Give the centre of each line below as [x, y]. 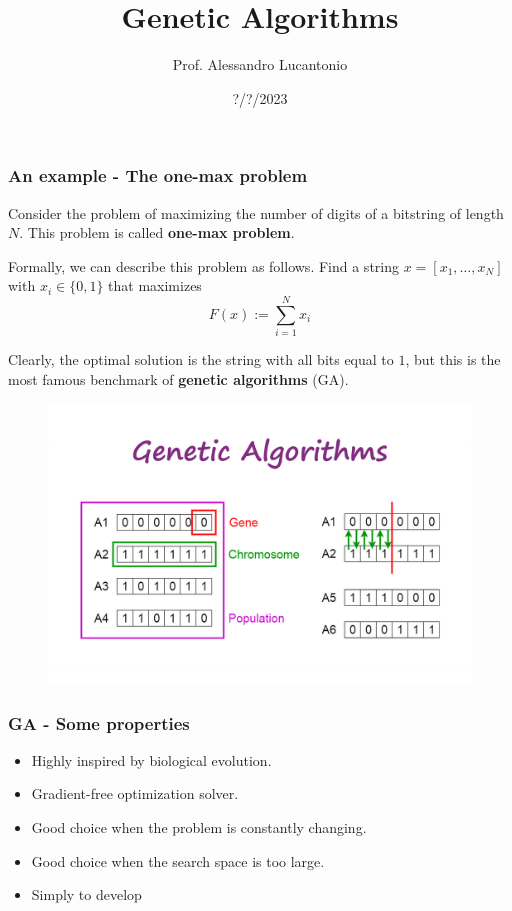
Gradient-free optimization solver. [135, 793]
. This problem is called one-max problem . [157, 232]
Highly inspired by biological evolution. [151, 759]
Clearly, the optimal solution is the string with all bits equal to [201, 359]
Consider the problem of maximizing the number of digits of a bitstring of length [256, 212]
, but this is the [453, 359]
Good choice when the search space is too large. [178, 860]
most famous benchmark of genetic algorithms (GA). [178, 378]
